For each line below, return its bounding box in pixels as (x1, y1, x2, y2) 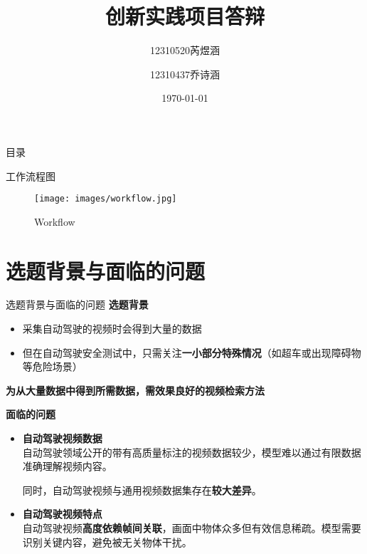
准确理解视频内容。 (22, 459, 112, 474)
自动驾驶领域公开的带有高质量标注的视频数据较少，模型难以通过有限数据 (22, 444, 361, 459)
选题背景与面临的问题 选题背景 (6, 297, 149, 312)
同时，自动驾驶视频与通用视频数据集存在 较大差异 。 (22, 482, 262, 497)
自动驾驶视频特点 (22, 506, 102, 521)
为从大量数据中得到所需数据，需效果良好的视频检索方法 (6, 382, 265, 397)
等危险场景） (22, 359, 83, 374)
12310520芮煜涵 (150, 43, 220, 58)
